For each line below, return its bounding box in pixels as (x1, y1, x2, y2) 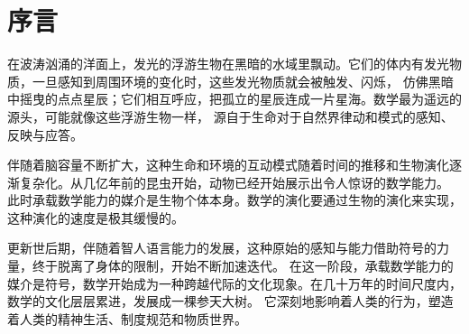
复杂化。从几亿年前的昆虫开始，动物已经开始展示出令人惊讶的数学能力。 (19, 172, 449, 191)
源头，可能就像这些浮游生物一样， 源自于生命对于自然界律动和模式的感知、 (7, 107, 454, 125)
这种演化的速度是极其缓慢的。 (7, 208, 184, 227)
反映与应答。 (7, 125, 83, 144)
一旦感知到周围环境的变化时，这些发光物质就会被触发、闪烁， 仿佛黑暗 (32, 71, 454, 90)
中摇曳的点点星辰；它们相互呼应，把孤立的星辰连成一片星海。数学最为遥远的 (7, 89, 462, 108)
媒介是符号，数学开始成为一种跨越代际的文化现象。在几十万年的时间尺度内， (7, 274, 462, 292)
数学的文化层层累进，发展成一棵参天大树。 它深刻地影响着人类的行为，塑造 (7, 292, 454, 311)
